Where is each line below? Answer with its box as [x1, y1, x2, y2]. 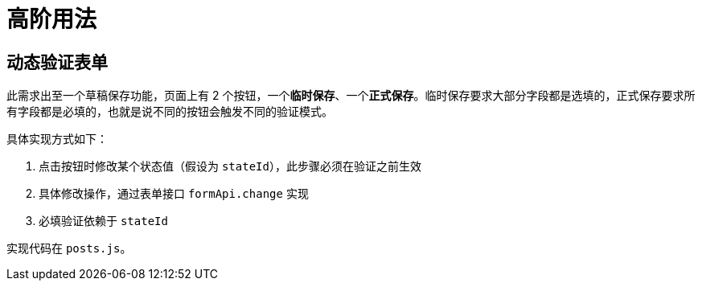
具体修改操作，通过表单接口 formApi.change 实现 [39, 187, 309, 201]
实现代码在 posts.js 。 [6, 241, 132, 256]
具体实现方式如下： [6, 132, 108, 146]
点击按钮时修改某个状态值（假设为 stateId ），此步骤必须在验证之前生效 [39, 159, 421, 174]
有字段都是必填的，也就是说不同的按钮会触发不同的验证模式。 [6, 105, 333, 119]
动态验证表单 [6, 51, 108, 72]
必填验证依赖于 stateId [39, 214, 168, 228]
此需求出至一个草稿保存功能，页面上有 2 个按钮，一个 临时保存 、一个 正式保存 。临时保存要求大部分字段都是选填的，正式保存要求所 [6, 88, 696, 103]
